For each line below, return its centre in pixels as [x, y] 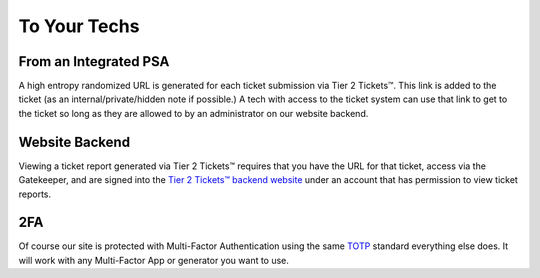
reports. [35, 194]
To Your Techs [79, 26]
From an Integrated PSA [94, 61]
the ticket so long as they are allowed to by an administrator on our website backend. [193, 113]
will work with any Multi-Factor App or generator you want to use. [154, 260]
